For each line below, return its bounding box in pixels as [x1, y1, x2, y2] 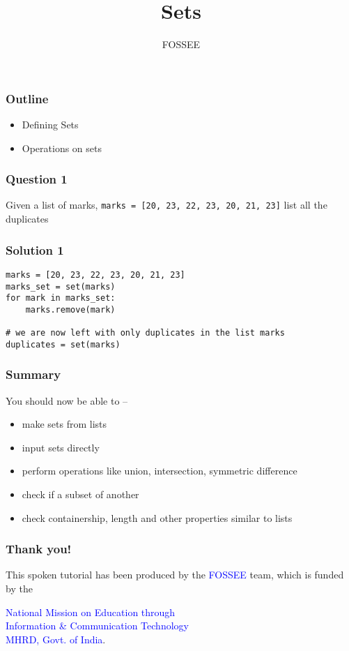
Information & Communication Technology [6, 618, 189, 633]
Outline [6, 89, 49, 107]
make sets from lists [22, 417, 107, 431]
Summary [6, 366, 61, 383]
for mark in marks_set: [6, 293, 116, 304]
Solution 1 [6, 241, 64, 258]
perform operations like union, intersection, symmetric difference [22, 463, 297, 478]
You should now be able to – [6, 393, 128, 407]
